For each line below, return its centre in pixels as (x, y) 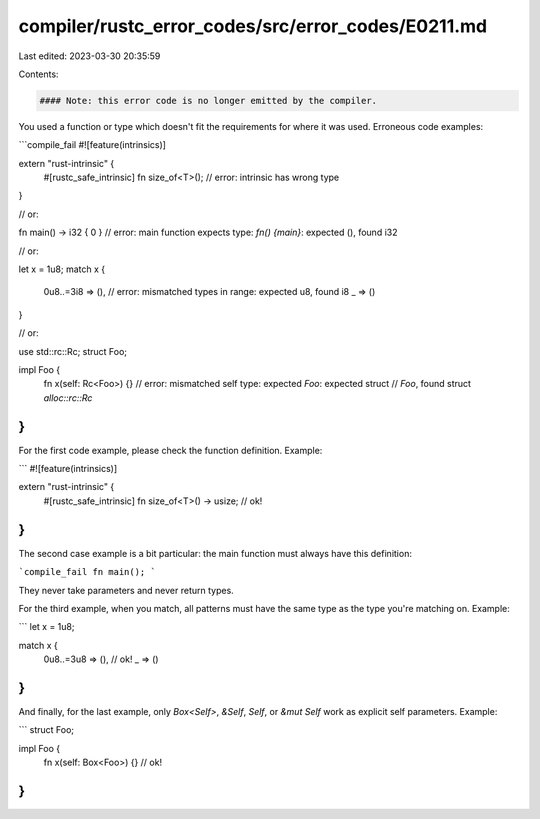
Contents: (38, 74)
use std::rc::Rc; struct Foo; (73, 351)
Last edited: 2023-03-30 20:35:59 (89, 56)
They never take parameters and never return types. (126, 590)
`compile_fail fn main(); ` (87, 572)
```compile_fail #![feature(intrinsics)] (92, 145)
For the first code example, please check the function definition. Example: (170, 450)
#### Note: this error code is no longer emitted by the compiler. (208, 100)
